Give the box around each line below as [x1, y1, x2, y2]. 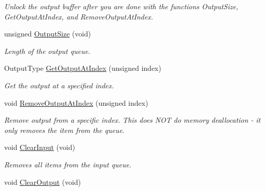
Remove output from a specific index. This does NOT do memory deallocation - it [4, 114, 261, 125]
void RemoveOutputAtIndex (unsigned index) [4, 97, 148, 108]
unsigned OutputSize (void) [4, 28, 91, 39]
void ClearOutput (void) [4, 176, 81, 187]
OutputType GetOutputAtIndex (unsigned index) [4, 63, 161, 73]
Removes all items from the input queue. [4, 159, 131, 169]
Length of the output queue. [4, 45, 90, 56]
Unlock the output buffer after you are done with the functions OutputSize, [4, 1, 238, 11]
